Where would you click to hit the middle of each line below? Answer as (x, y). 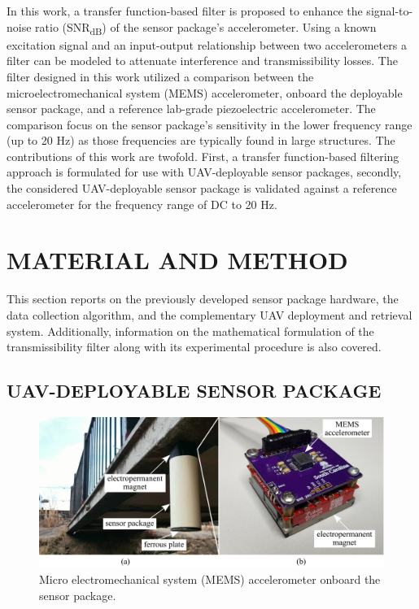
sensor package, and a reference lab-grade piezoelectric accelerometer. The (191, 109)
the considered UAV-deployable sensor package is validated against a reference (202, 188)
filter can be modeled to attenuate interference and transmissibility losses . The (202, 61)
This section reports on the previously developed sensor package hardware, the (203, 299)
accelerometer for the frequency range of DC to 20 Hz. (142, 204)
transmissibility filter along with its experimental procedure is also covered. (194, 347)
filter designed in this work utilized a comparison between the (160, 76)
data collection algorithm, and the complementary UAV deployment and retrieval (209, 314)
